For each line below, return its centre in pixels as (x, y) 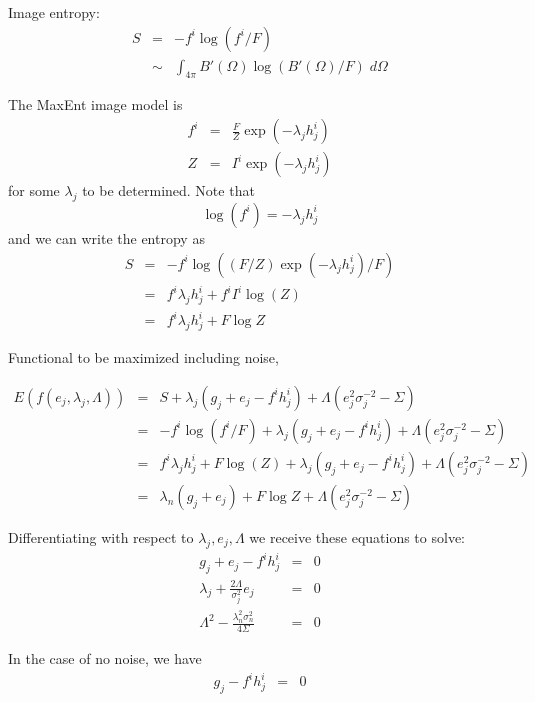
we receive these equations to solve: (357, 536)
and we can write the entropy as (106, 237)
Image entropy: (54, 12)
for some (34, 190)
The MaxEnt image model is (95, 104)
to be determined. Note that (168, 190)
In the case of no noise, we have (105, 658)
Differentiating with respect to (101, 536)
